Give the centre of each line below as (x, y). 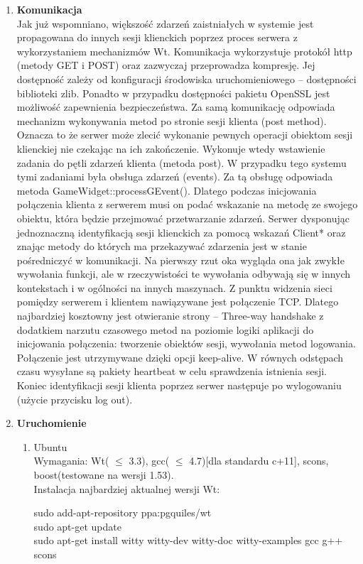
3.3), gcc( (149, 461)
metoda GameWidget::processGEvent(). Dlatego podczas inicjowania (167, 190)
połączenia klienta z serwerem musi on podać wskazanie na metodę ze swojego (187, 204)
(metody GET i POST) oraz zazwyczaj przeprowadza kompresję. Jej (166, 65)
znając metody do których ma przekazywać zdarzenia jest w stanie (162, 246)
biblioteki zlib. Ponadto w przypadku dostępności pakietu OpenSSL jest (173, 93)
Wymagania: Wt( (71, 461)
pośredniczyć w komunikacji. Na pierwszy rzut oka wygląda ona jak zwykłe (180, 260)
